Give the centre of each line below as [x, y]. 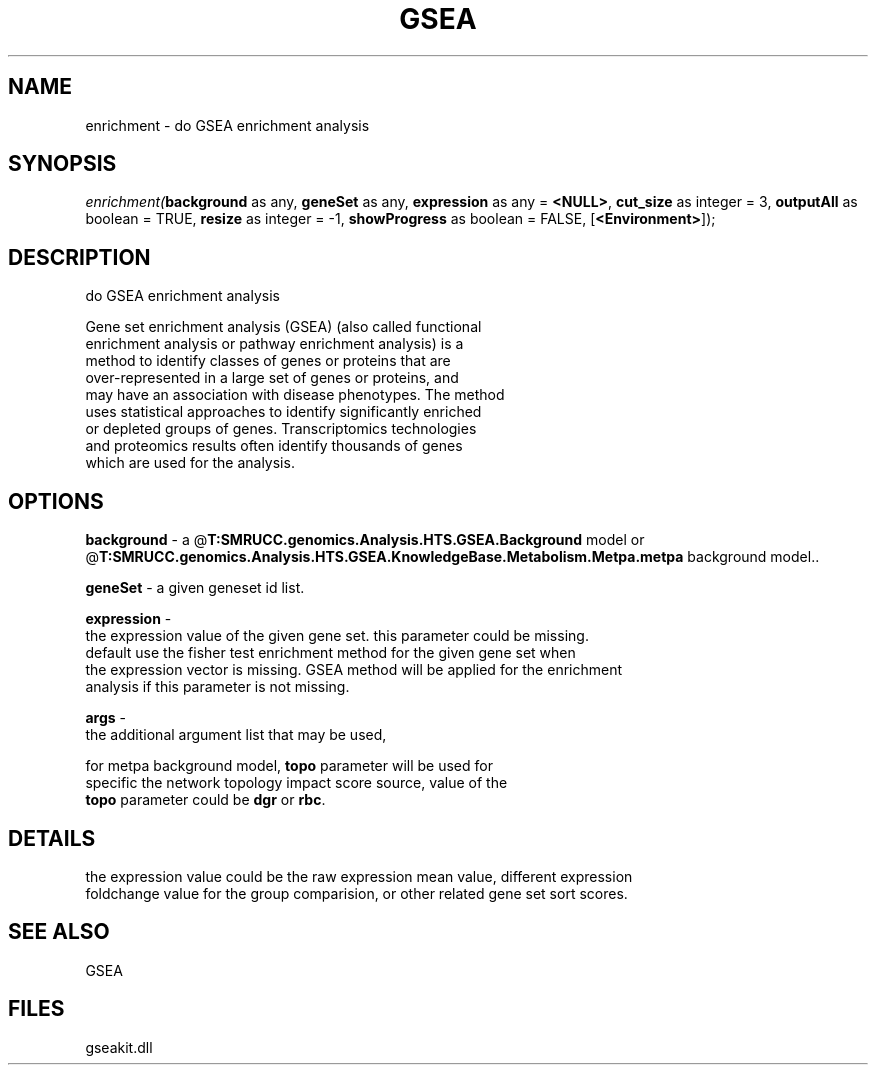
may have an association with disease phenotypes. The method [295, 395]
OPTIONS [56, 501]
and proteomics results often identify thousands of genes [274, 446]
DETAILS [52, 838]
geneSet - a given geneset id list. [195, 588]
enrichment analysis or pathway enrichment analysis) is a [274, 344]
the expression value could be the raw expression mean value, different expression [359, 876]
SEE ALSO [59, 932]
